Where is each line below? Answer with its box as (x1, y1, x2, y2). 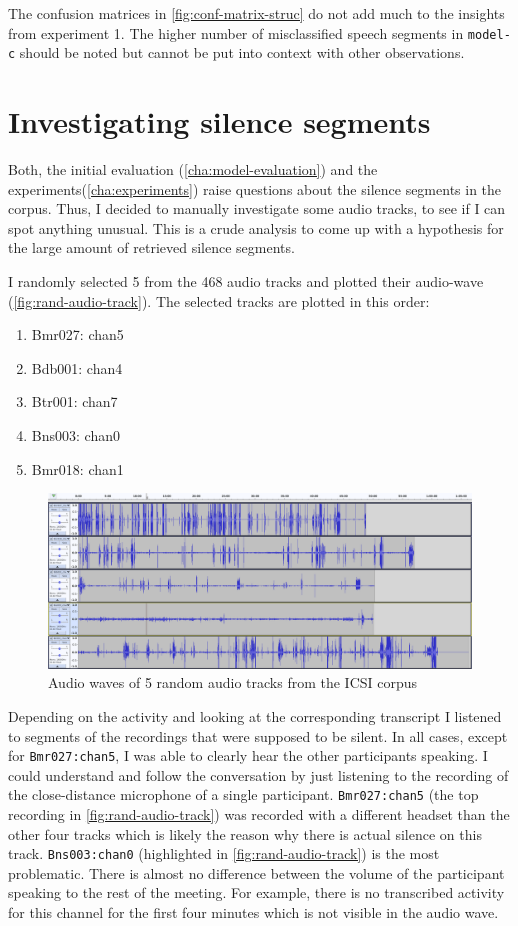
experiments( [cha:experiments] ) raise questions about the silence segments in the (8, 178, 502, 199)
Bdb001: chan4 (31, 357, 123, 378)
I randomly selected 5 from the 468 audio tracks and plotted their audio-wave (8, 271, 484, 291)
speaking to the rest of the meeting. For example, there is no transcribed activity (8, 882, 505, 903)
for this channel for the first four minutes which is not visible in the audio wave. (8, 902, 499, 923)
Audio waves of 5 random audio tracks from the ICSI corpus (48, 672, 418, 693)
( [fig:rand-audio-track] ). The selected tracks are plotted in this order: (8, 290, 430, 311)
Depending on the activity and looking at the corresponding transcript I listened (8, 705, 502, 726)
